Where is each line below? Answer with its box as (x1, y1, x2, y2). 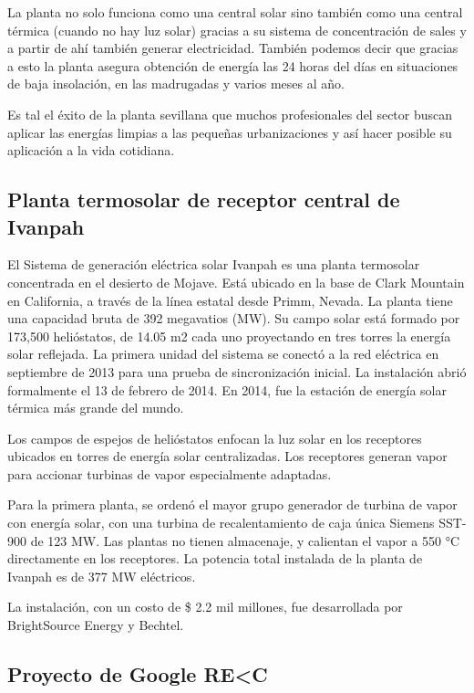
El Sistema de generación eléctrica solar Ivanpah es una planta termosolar (7, 255, 420, 274)
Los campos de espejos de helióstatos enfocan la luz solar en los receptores (7, 428, 422, 447)
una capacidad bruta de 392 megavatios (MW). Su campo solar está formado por (7, 309, 460, 328)
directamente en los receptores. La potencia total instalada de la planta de (7, 549, 423, 568)
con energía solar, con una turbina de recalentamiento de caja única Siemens (7, 513, 435, 532)
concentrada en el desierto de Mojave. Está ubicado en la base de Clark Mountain (7, 272, 465, 291)
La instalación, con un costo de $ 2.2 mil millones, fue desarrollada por (7, 597, 403, 616)
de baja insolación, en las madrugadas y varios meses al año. (7, 74, 345, 93)
